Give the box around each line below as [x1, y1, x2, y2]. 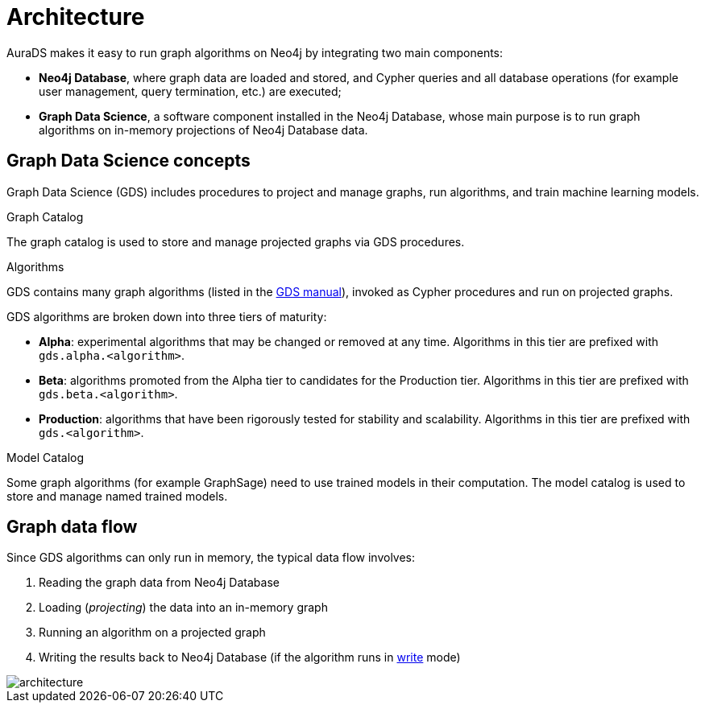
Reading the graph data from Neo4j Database [39, 575, 280, 590]
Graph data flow [6, 517, 138, 538]
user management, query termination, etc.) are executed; [39, 84, 342, 98]
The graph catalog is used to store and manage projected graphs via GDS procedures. [6, 234, 465, 249]
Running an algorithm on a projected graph [39, 625, 266, 640]
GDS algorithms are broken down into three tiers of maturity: [6, 309, 327, 324]
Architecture [6, 3, 145, 31]
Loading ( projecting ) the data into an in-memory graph [39, 600, 328, 615]
